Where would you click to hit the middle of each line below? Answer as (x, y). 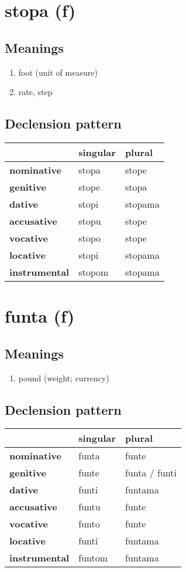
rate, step (35, 92)
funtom (93, 558)
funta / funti (151, 473)
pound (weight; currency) (64, 378)
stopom (94, 272)
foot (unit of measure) (58, 72)
